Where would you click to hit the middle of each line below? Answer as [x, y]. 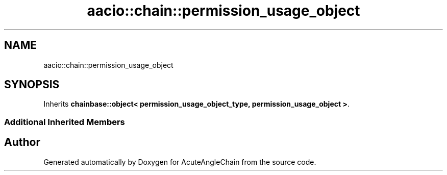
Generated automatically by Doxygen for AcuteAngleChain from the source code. [180, 162]
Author [22, 142]
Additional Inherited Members [65, 122]
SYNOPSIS [32, 85]
